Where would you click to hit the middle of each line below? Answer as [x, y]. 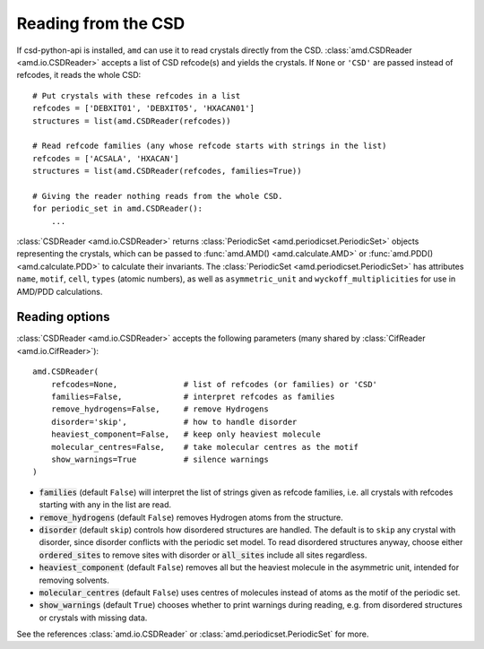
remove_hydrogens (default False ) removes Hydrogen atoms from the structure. [191, 517]
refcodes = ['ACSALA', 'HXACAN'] [106, 158]
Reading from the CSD [101, 23]
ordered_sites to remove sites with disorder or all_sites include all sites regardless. [203, 555]
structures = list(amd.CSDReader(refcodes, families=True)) [167, 171]
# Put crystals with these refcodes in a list [137, 95]
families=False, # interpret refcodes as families [193, 397]
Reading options [63, 317]
